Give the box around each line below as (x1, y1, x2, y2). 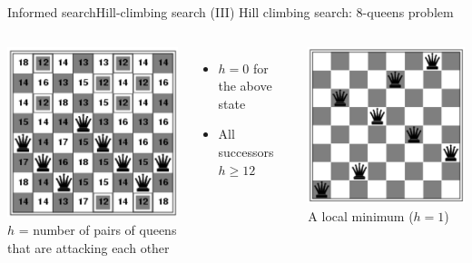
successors (218, 141, 274, 161)
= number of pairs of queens (18, 219, 177, 239)
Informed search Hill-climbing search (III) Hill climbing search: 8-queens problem (7, 3, 454, 21)
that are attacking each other (7, 238, 170, 257)
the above (218, 76, 272, 95)
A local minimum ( (308, 206, 414, 225)
